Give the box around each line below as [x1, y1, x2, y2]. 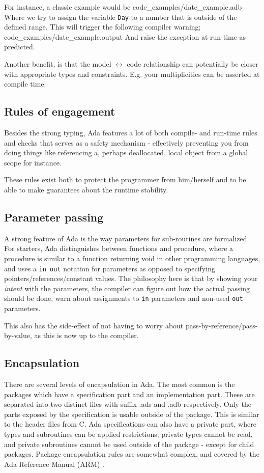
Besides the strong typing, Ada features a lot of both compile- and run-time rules [4, 127, 257, 138]
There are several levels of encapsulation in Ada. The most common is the [4, 379, 235, 389]
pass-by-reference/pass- [185, 320, 258, 330]
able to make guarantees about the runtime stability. [4, 184, 168, 194]
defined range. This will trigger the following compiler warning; [4, 21, 201, 32]
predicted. [4, 41, 35, 52]
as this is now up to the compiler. [34, 330, 139, 341]
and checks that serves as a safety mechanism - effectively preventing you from [4, 137, 249, 148]
